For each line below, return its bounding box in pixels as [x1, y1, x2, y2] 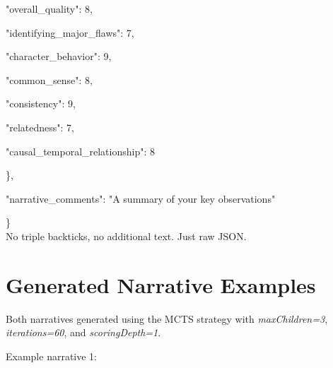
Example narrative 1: [6, 348, 98, 363]
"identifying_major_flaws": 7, [6, 25, 134, 40]
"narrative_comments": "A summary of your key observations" [6, 191, 276, 206]
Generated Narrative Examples [6, 270, 316, 299]
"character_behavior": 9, [6, 49, 112, 64]
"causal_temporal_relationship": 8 [6, 143, 156, 158]
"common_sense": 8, [6, 72, 93, 87]
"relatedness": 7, [6, 119, 74, 134]
